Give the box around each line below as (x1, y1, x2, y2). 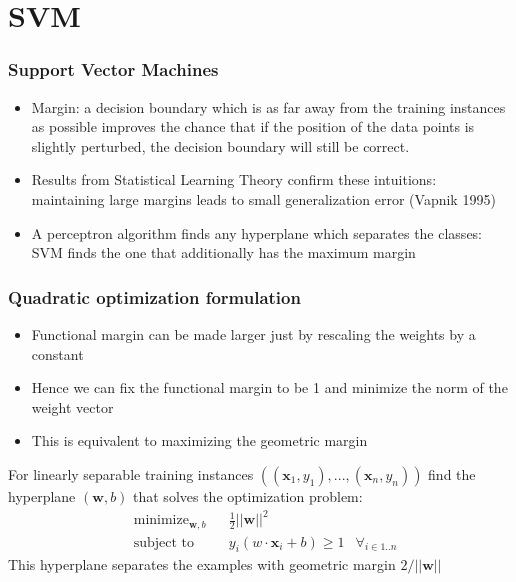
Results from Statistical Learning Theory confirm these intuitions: (31, 169, 437, 190)
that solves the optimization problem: (133, 485, 363, 506)
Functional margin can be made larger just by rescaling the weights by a (31, 323, 476, 344)
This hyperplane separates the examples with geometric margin (8, 554, 396, 575)
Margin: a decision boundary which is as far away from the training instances (31, 96, 506, 117)
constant (31, 343, 84, 364)
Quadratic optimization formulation (8, 284, 301, 309)
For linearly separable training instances (8, 463, 254, 484)
